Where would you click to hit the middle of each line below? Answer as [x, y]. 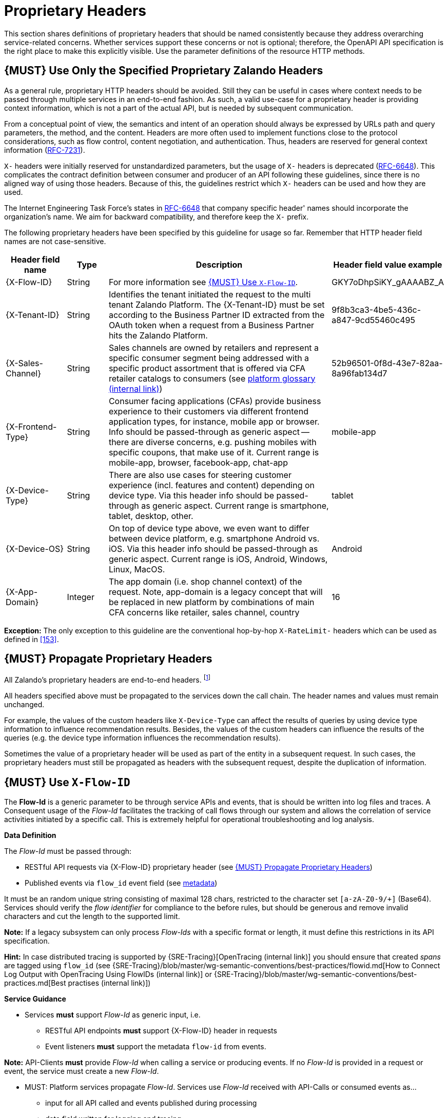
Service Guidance [35, 999]
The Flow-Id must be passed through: [68, 851]
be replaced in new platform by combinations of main [211, 602]
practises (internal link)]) [109, 983]
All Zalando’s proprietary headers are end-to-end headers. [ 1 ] [107, 679]
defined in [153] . [32, 639]
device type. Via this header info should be [191, 495]
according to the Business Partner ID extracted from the [217, 315]
